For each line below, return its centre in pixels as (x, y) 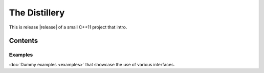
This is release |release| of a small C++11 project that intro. (68, 27)
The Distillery (37, 13)
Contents (23, 41)
